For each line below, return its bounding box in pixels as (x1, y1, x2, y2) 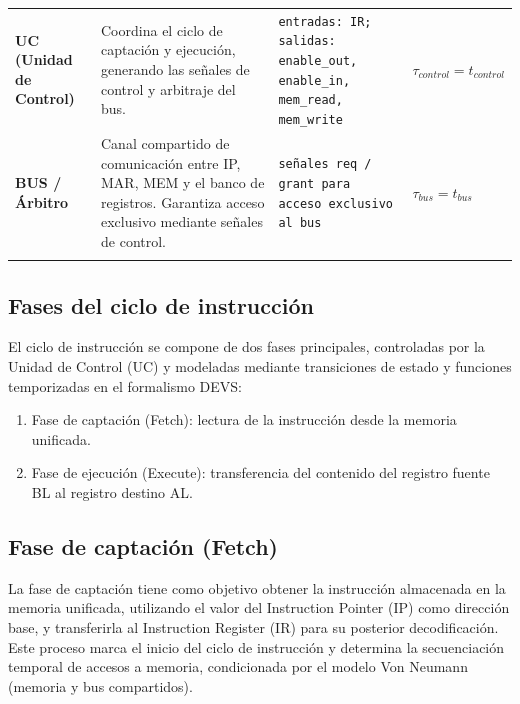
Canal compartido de (101, 132, 230, 153)
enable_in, (278, 73, 351, 88)
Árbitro (15, 191, 69, 212)
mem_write (278, 113, 343, 128)
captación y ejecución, (101, 39, 236, 60)
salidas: (278, 34, 336, 49)
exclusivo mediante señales (101, 211, 263, 232)
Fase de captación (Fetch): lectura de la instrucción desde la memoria (31, 409, 457, 430)
